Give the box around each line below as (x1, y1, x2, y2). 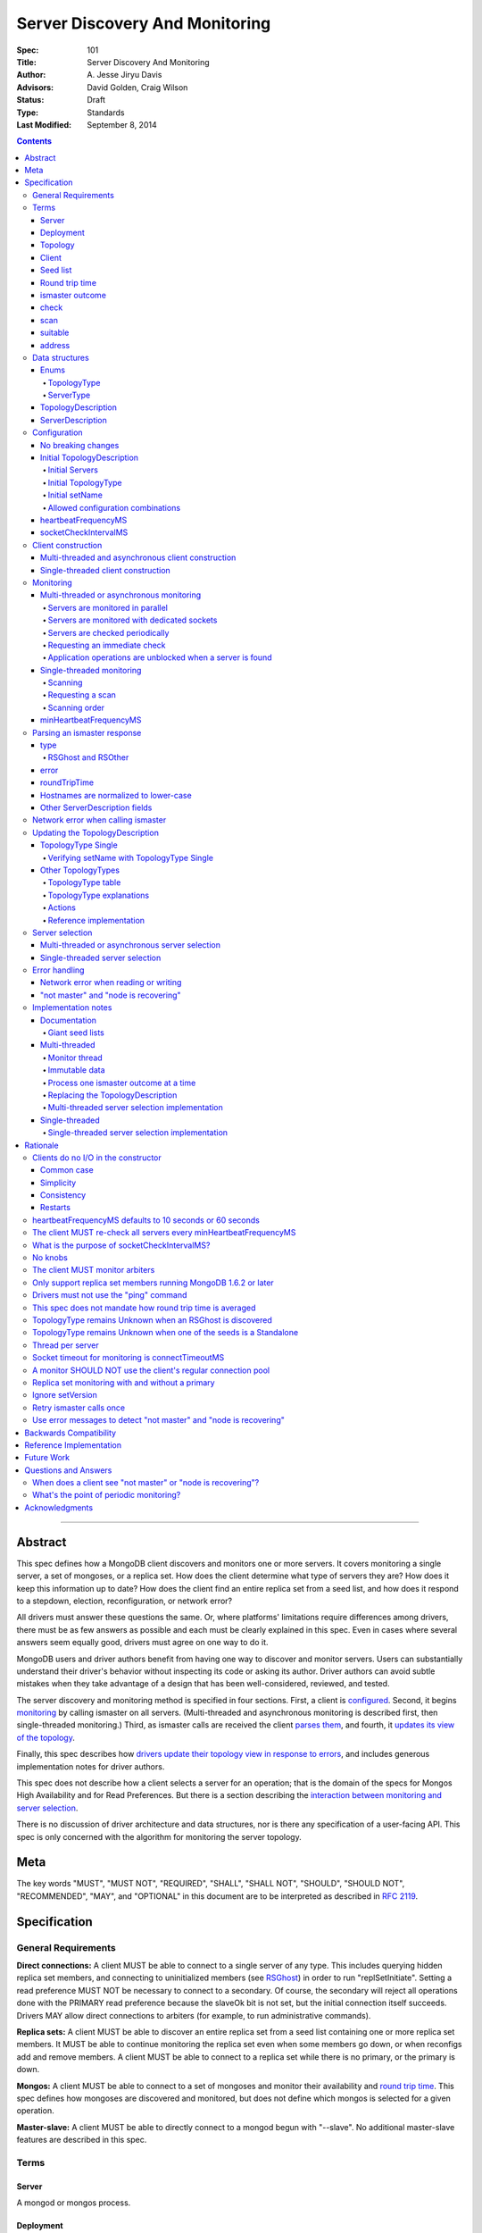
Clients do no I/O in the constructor (32, 1152, 162, 1163)
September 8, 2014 (87, 119, 157, 130)
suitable (40, 327, 70, 339)
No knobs (32, 1252, 69, 1263)
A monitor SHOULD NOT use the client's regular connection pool (32, 1365, 270, 1376)
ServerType (47, 389, 91, 401)
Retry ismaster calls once (32, 1402, 125, 1413)
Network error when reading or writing (40, 977, 182, 988)
